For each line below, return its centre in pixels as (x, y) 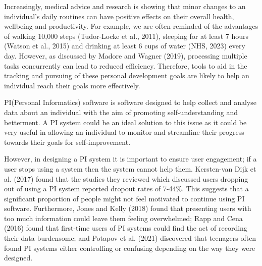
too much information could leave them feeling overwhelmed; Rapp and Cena (123, 218)
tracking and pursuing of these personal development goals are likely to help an (127, 75)
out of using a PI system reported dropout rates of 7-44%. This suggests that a (126, 189)
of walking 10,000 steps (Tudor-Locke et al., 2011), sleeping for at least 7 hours (126, 36)
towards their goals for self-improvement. (67, 142)
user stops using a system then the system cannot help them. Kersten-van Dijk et (130, 168)
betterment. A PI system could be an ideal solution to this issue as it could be (125, 122)
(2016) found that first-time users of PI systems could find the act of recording (126, 228)
